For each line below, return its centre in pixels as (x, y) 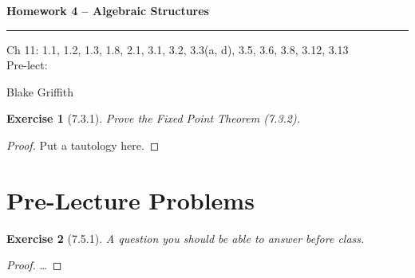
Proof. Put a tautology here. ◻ (83, 145)
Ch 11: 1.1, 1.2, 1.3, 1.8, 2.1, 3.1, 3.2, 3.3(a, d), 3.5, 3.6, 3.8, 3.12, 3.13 (178, 49)
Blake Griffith (40, 91)
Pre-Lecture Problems (130, 200)
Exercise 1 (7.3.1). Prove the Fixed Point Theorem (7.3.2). (154, 118)
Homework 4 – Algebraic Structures (108, 10)
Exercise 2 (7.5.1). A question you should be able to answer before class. (186, 238)
